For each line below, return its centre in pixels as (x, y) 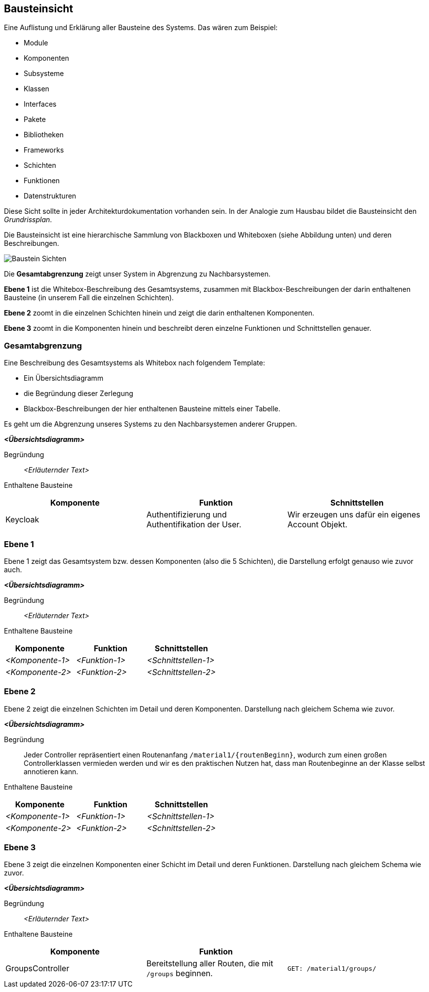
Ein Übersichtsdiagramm (64, 378)
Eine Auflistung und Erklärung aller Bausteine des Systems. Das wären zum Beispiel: (141, 28)
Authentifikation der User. (194, 525)
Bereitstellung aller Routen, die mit (210, 964)
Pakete (35, 119)
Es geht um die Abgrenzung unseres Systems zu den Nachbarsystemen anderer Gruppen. (151, 424)
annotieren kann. (51, 771)
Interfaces (40, 104)
